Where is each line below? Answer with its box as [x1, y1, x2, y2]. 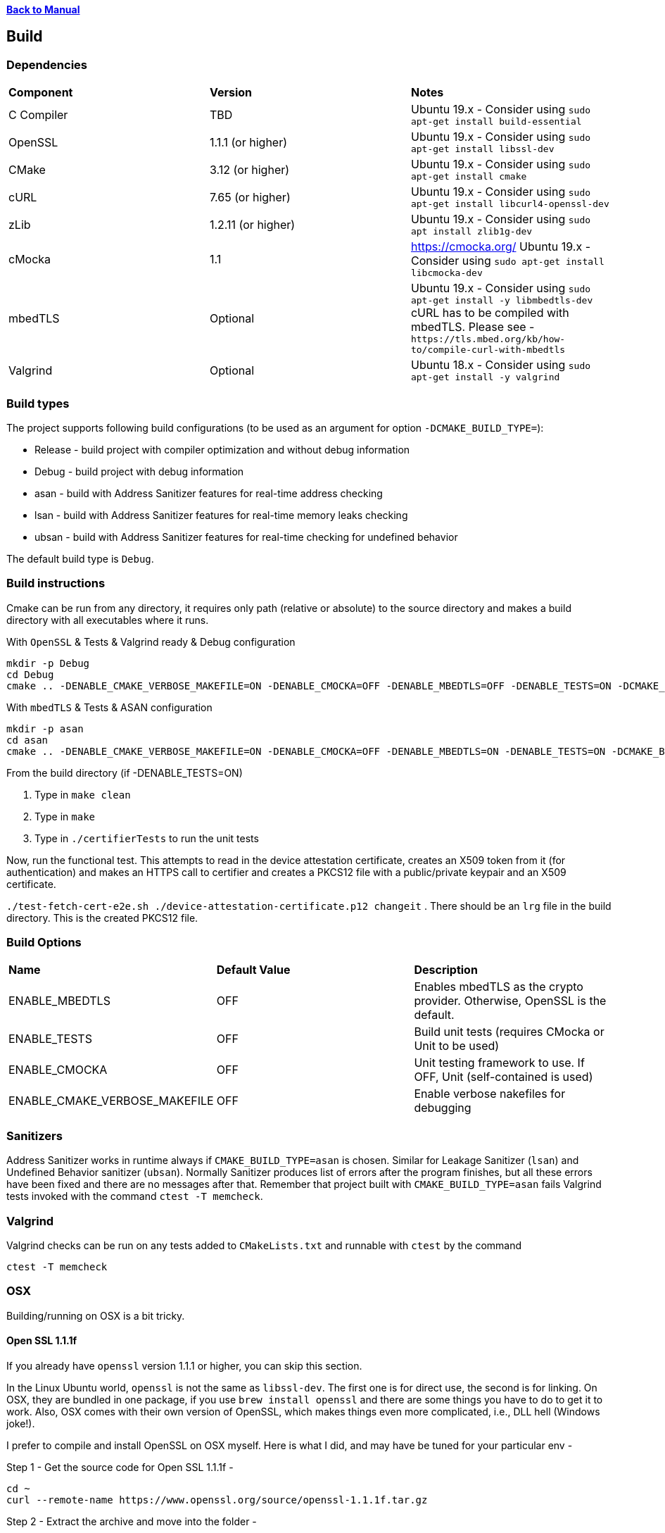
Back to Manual [6, 4, 80, 15]
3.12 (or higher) [209, 162, 290, 177]
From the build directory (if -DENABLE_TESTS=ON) [6, 766, 243, 779]
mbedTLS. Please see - [410, 320, 535, 334]
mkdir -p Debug [6, 657, 90, 669]
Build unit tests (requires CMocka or [414, 1025, 604, 1039]
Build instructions [6, 576, 106, 591]
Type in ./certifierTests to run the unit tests [34, 832, 259, 844]
